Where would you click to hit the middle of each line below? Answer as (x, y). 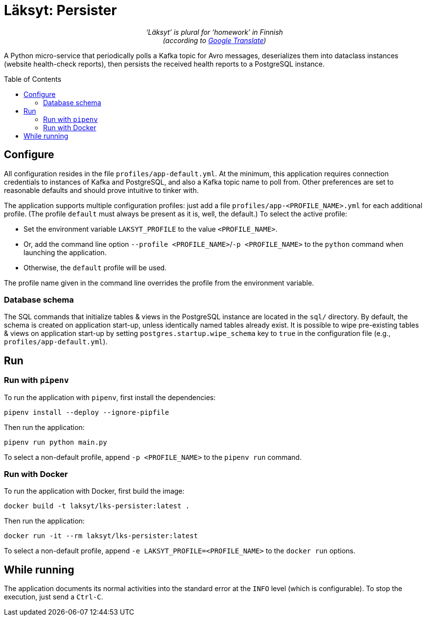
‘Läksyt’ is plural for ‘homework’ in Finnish (214, 32)
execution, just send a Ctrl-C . (54, 597)
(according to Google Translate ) (214, 40)
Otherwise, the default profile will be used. (95, 267)
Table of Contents (33, 79)
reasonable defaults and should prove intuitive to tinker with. (101, 190)
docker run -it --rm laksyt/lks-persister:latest (101, 536)
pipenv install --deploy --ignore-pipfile (87, 412)
